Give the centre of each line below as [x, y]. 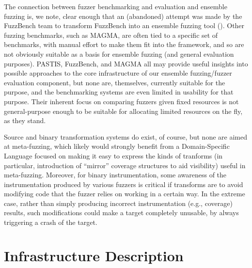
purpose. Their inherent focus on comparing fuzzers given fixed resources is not [121, 101]
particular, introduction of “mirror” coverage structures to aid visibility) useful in [125, 165]
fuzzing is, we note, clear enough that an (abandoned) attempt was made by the [123, 16]
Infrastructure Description [94, 255]
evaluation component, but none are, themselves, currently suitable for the [115, 82]
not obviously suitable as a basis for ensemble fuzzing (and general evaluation [119, 54]
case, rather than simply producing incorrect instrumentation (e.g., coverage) [118, 203]
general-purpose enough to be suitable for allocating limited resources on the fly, [123, 111]
